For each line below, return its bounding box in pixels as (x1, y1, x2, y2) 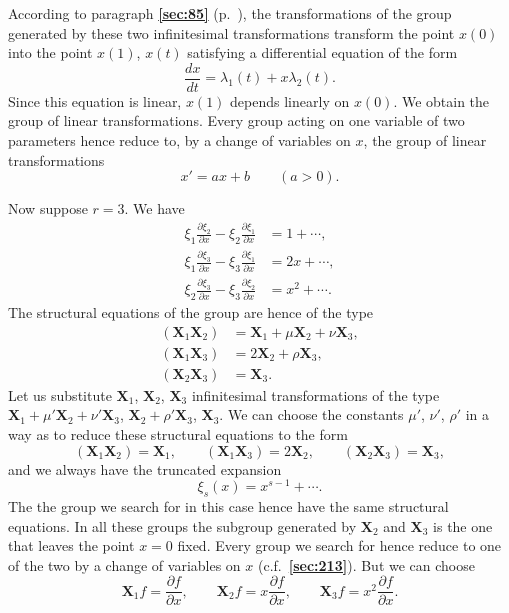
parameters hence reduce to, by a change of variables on (8, 130, 351, 151)
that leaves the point (8, 535, 135, 556)
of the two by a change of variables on (8, 554, 241, 575)
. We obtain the (393, 90, 490, 111)
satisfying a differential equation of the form (187, 42, 458, 63)
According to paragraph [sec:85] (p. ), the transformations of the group (8, 3, 452, 23)
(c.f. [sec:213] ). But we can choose (258, 554, 475, 575)
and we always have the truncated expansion (8, 458, 282, 479)
